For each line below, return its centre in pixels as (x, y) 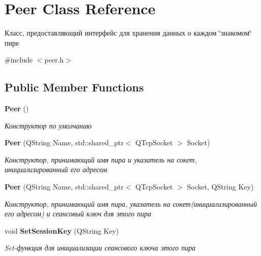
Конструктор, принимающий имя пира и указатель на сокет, (101, 159)
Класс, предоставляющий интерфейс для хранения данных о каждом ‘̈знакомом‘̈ (128, 33)
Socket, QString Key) (220, 187)
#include (19, 60)
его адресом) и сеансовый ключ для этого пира (78, 214)
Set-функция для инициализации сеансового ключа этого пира (100, 248)
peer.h (54, 60)
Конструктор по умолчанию (48, 125)
